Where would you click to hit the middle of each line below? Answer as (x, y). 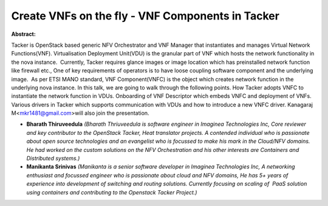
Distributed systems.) (53, 159)
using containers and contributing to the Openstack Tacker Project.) (112, 192)
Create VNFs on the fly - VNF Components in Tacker (145, 16)
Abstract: (23, 34)
